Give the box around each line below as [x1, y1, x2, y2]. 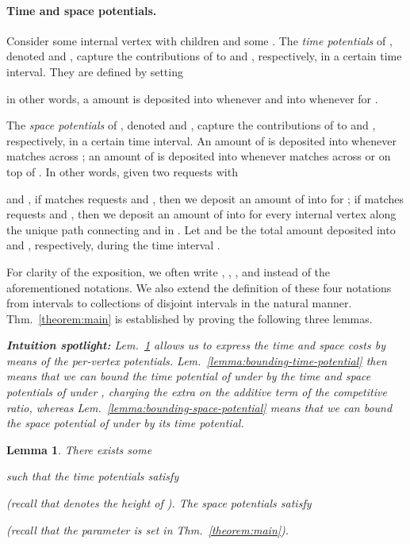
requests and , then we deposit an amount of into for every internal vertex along [6, 206, 397, 222]
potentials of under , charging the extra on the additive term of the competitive [6, 384, 387, 400]
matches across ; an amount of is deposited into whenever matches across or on [6, 148, 391, 164]
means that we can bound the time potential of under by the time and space [6, 368, 371, 384]
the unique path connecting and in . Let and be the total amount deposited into [6, 221, 396, 237]
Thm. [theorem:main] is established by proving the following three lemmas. [6, 310, 373, 326]
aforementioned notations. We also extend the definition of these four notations [6, 279, 392, 295]
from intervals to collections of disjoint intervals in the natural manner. [6, 295, 352, 311]
